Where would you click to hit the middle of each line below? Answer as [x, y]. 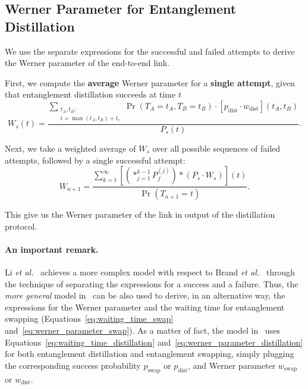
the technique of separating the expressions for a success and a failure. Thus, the [152, 283]
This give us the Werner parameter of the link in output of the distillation [140, 214]
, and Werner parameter [232, 365]
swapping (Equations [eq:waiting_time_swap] [89, 319]
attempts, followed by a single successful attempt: [95, 160]
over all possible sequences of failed [216, 148]
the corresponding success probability [73, 365]
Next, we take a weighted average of [70, 148]
